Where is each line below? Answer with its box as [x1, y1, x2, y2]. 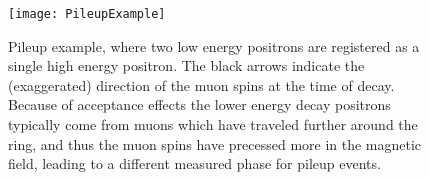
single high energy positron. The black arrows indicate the [8, 55, 365, 76]
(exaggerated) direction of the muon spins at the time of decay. [8, 74, 395, 95]
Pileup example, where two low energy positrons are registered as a [8, 35, 420, 56]
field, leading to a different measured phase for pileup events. [8, 153, 381, 174]
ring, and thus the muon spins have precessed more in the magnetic [8, 133, 422, 154]
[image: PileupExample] [8, 7, 166, 21]
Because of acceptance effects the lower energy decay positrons [8, 94, 391, 115]
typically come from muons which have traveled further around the [8, 114, 418, 135]
